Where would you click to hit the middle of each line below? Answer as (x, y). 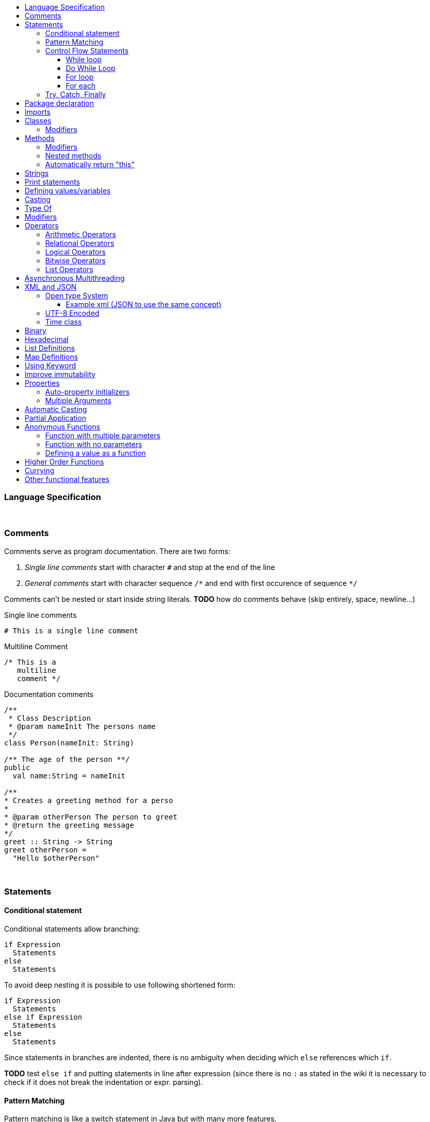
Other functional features (67, 479)
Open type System (77, 296)
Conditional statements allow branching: (72, 929)
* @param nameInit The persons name (82, 726)
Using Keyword (50, 366)
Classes (38, 121)
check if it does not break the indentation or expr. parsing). (104, 1082)
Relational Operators (80, 243)
